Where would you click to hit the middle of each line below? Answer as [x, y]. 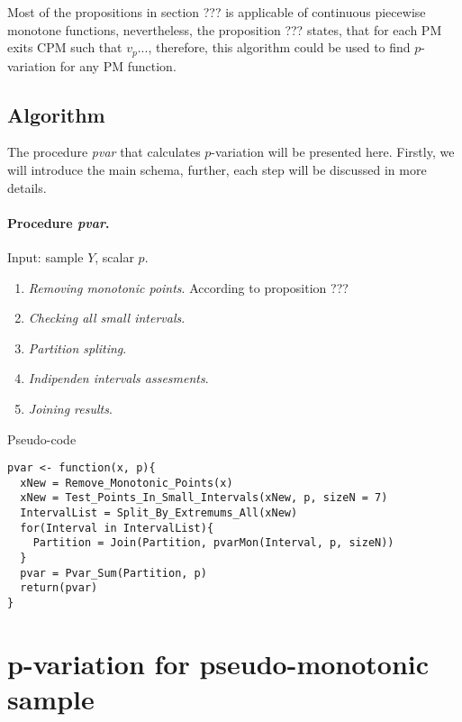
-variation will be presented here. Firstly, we [333, 152]
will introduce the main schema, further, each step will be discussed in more [217, 170]
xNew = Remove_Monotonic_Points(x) [127, 483]
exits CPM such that [65, 47]
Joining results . [70, 408]
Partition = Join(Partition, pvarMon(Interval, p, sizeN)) [213, 543]
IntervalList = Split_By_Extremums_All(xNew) [159, 513]
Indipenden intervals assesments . [118, 378]
